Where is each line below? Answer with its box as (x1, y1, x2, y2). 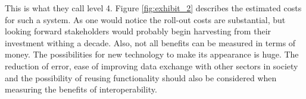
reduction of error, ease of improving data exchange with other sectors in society (5, 59, 298, 72)
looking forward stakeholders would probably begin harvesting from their (5, 25, 271, 37)
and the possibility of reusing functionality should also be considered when (5, 71, 277, 84)
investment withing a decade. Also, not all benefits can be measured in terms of (5, 36, 296, 49)
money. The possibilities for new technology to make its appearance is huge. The (5, 48, 299, 60)
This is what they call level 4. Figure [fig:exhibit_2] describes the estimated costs (5, 2, 302, 14)
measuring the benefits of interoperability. (5, 83, 157, 95)
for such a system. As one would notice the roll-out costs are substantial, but (5, 13, 286, 25)
